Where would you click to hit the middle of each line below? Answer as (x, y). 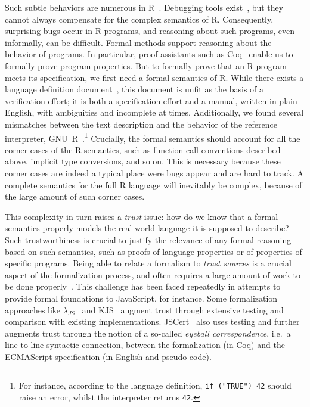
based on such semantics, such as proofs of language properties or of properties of (154, 251)
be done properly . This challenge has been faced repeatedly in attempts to (143, 286)
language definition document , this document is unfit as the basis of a (134, 89)
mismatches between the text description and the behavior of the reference (141, 124)
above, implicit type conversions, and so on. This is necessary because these (143, 161)
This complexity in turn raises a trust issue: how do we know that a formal (142, 216)
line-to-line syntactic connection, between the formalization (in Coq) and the (145, 345)
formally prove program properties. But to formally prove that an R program (146, 65)
